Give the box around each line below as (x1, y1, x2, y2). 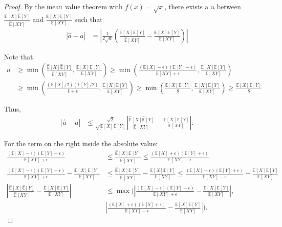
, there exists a (164, 1, 209, 11)
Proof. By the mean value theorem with (4, 1, 123, 11)
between (217, 1, 241, 11)
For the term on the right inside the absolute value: (4, 138, 158, 148)
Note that (4, 51, 33, 61)
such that (74, 14, 103, 24)
